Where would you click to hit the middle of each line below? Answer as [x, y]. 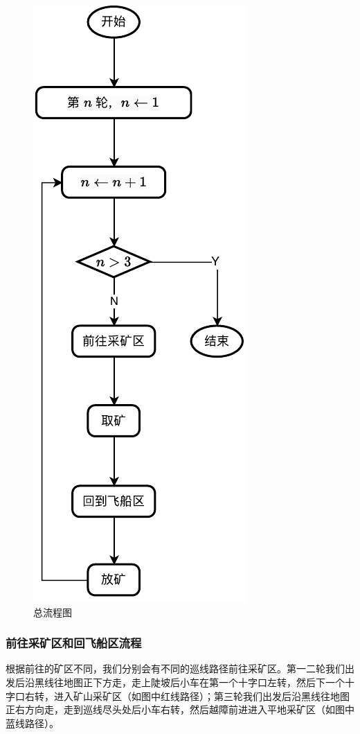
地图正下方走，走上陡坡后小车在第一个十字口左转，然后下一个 [204, 682]
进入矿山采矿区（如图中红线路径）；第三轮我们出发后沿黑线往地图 [201, 696]
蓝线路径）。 [32, 723]
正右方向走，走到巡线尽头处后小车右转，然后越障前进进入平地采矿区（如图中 [180, 709]
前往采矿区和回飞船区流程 [74, 643]
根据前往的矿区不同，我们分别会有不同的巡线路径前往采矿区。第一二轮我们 [175, 669]
